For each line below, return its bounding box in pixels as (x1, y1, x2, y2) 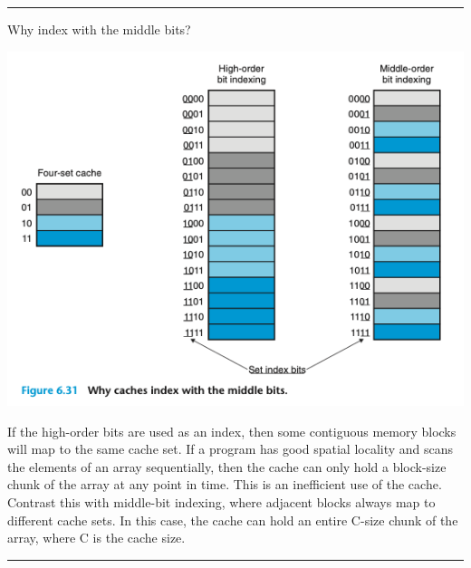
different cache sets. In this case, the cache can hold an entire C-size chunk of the (7, 510, 458, 529)
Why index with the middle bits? (7, 20, 191, 38)
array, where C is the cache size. (7, 528, 186, 547)
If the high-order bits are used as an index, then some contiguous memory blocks (7, 421, 457, 440)
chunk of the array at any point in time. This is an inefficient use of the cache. (7, 475, 442, 494)
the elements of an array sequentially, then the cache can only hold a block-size (7, 457, 447, 476)
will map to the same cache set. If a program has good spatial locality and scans (7, 439, 454, 458)
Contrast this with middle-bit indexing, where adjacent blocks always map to (7, 493, 436, 512)
